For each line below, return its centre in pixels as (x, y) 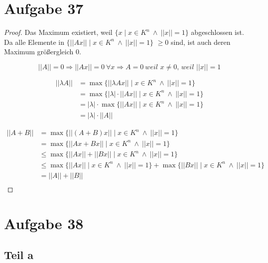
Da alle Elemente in (34, 42)
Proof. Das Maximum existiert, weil (58, 32)
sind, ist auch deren (201, 42)
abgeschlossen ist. (217, 32)
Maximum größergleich (39, 52)
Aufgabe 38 (44, 223)
